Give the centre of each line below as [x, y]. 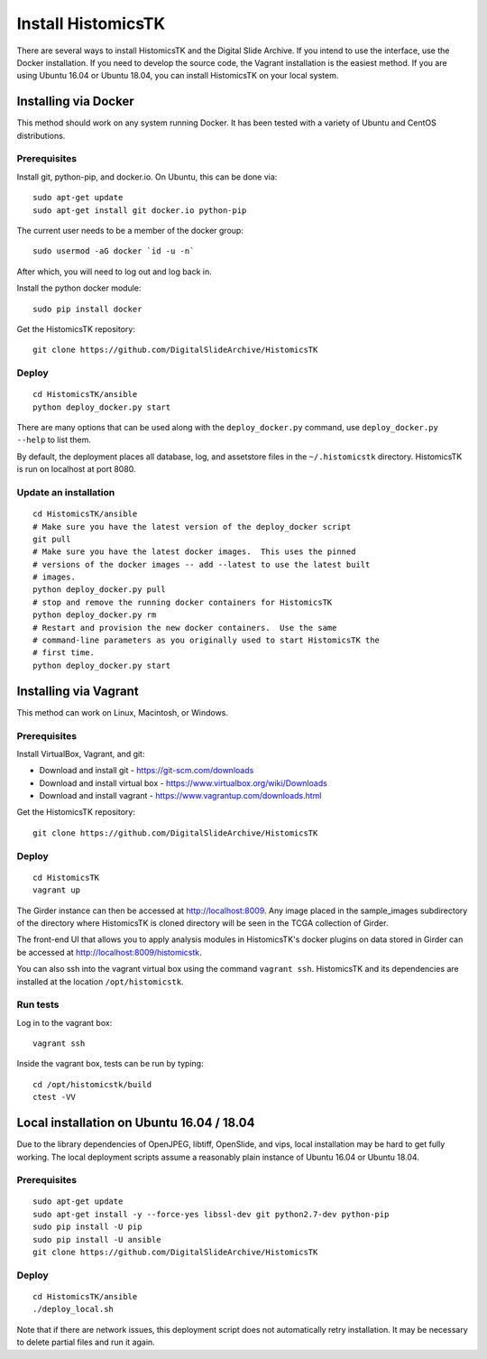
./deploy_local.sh [74, 1309]
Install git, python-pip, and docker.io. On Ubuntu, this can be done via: [147, 177]
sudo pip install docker [87, 309]
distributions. [41, 135]
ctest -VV [54, 1097]
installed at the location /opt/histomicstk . [100, 981]
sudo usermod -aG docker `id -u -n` [114, 251]
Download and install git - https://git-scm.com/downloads [147, 771]
